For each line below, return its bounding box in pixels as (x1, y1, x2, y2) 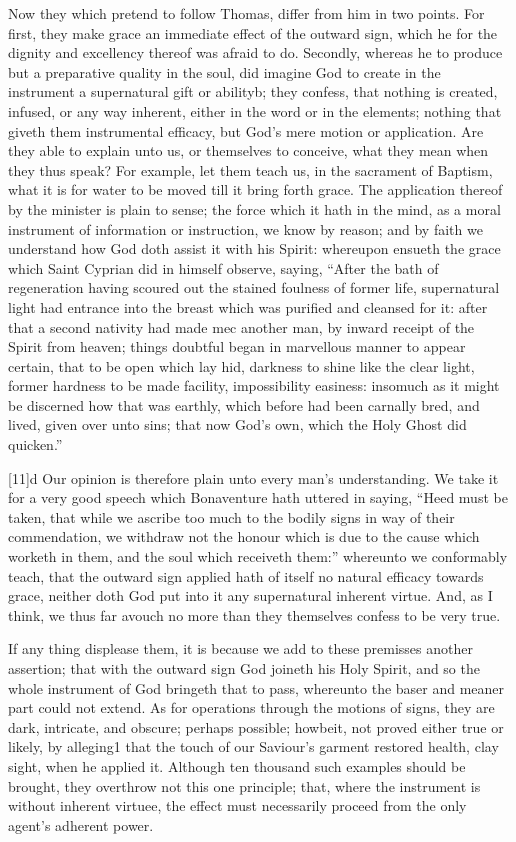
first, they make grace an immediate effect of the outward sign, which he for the (8, 22, 498, 43)
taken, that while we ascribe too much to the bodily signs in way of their (8, 506, 455, 527)
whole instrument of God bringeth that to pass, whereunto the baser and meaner (8, 677, 505, 698)
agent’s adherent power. (8, 814, 154, 835)
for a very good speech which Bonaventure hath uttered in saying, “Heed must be (8, 487, 508, 508)
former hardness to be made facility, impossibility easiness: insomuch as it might (8, 375, 500, 396)
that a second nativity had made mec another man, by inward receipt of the (8, 316, 475, 337)
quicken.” (8, 434, 63, 455)
